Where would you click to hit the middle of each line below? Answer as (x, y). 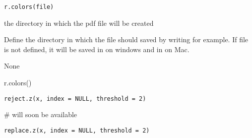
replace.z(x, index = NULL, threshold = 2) (77, 130)
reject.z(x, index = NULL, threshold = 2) (75, 99)
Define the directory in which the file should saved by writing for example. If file (126, 39)
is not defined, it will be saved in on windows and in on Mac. (97, 49)
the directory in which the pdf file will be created (79, 23)
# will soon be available (41, 114)
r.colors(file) (29, 7)
